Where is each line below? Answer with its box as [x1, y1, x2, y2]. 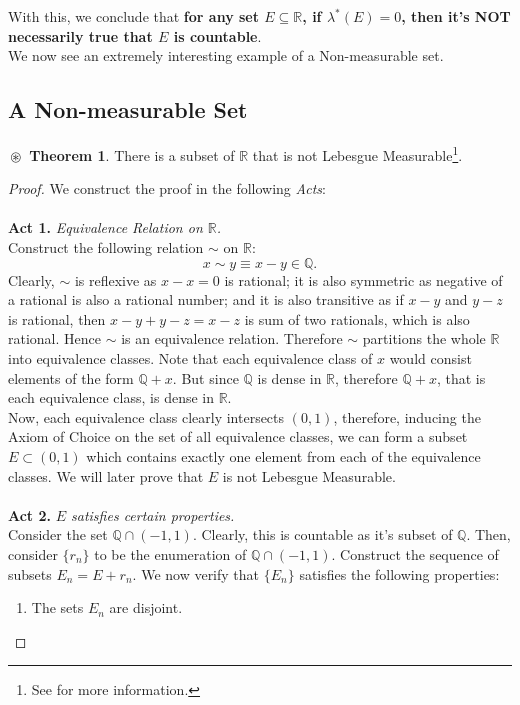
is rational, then [8, 308, 106, 329]
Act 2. [8, 504, 52, 525]
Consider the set [8, 524, 108, 545]
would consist [389, 347, 472, 368]
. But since [172, 367, 239, 388]
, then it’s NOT [401, 6, 511, 26]
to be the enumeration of [94, 543, 247, 564]
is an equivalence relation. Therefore [121, 328, 343, 349]
